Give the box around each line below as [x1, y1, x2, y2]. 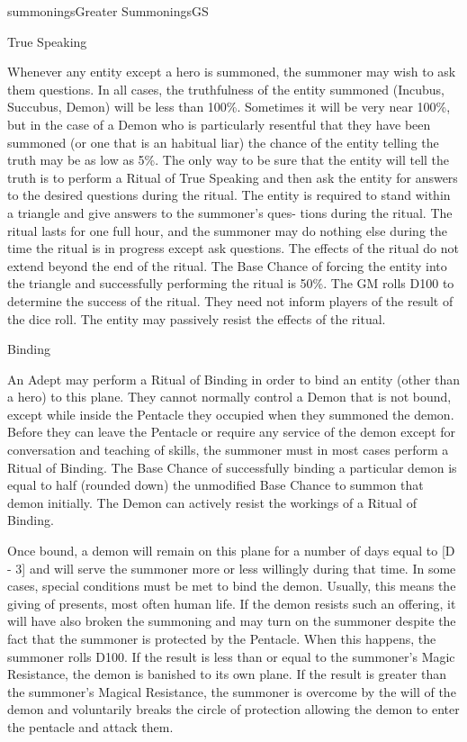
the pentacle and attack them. [7, 717, 174, 736]
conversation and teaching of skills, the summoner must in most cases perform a [7, 440, 449, 459]
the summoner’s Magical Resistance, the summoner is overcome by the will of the [7, 682, 456, 701]
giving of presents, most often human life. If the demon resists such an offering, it [7, 593, 456, 612]
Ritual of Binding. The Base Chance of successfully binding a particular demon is [7, 457, 457, 476]
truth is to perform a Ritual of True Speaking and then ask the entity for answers [7, 167, 458, 186]
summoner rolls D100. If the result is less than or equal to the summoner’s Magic [7, 647, 455, 665]
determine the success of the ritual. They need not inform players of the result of [7, 291, 454, 310]
